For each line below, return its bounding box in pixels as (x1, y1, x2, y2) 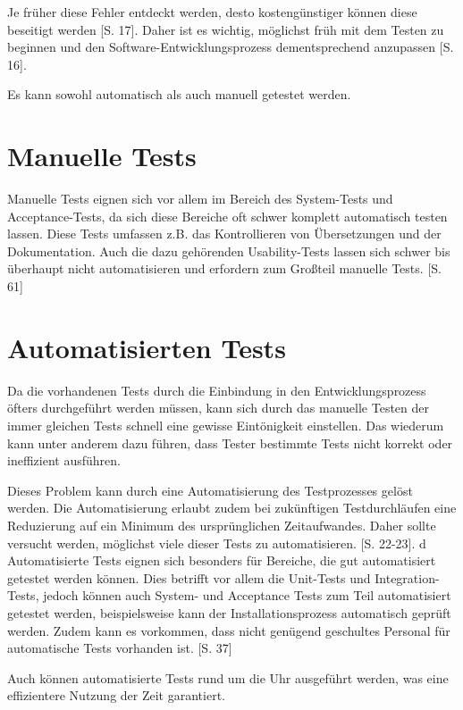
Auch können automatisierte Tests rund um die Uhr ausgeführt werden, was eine (7, 668, 449, 687)
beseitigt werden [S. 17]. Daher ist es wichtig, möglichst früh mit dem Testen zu (7, 20, 444, 38)
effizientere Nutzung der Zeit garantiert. (7, 686, 225, 705)
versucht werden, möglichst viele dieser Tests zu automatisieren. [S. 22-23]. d (7, 533, 426, 552)
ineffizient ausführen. (7, 451, 121, 470)
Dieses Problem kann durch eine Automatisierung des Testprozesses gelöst (7, 480, 413, 499)
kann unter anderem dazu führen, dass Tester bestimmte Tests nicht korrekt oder (7, 433, 453, 452)
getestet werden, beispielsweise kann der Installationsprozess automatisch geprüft (7, 603, 451, 622)
